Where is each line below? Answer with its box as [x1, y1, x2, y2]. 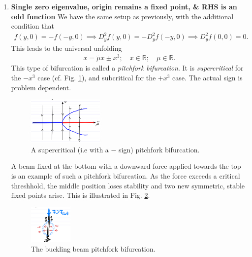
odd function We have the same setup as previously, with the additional [11, 11, 234, 21]
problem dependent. [11, 82, 71, 92]
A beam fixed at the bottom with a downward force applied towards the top [11, 161, 241, 171]
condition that [11, 21, 54, 31]
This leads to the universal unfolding [11, 42, 122, 53]
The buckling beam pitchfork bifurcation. [31, 244, 156, 254]
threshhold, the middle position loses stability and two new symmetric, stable [11, 180, 245, 190]
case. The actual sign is [172, 73, 243, 83]
